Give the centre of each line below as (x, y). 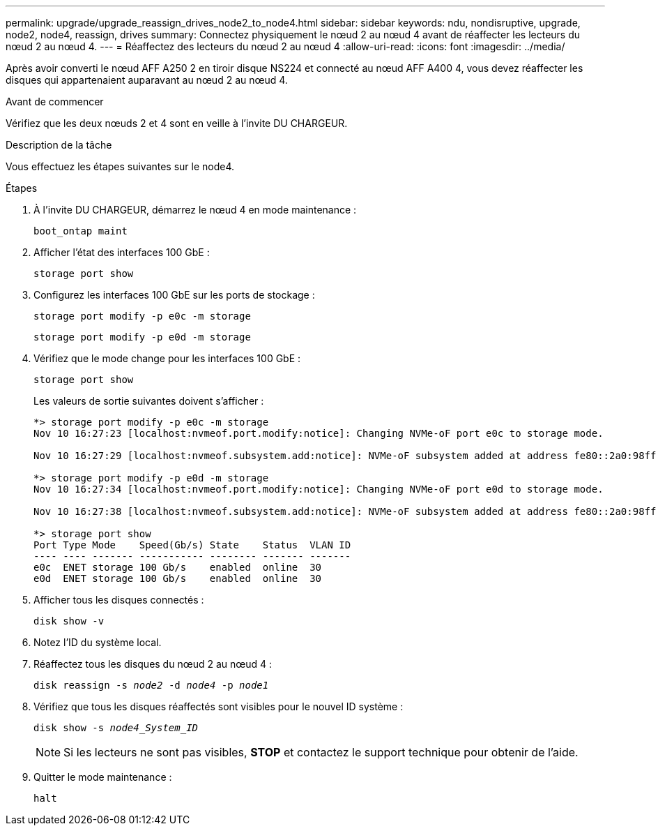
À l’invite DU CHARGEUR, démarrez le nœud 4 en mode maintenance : (195, 210)
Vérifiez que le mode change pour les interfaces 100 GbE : (167, 358)
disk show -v (69, 621)
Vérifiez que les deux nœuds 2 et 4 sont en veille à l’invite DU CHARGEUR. (177, 123)
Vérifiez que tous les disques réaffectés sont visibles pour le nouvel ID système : (219, 706)
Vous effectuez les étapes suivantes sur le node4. (120, 166)
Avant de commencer (55, 102)
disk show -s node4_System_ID (116, 728)
